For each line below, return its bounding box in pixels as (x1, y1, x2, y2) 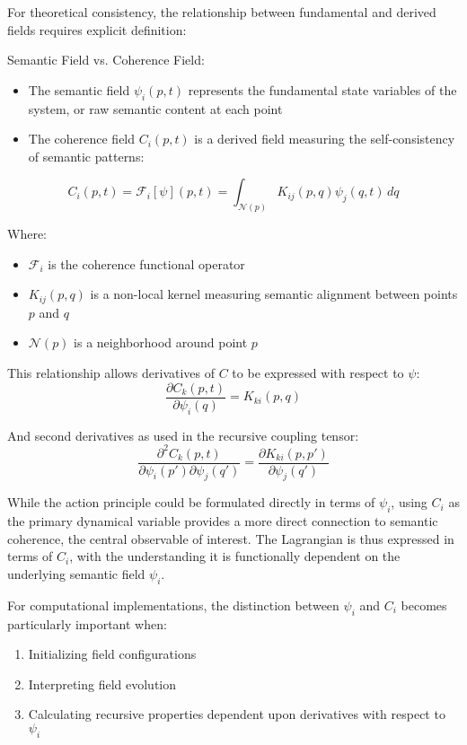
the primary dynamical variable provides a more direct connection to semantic (7, 512, 438, 530)
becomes (401, 595, 447, 614)
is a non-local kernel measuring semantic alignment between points (90, 285, 458, 303)
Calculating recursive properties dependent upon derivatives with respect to (28, 705, 445, 723)
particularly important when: (7, 614, 167, 633)
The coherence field (28, 129, 136, 148)
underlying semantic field (7, 565, 145, 583)
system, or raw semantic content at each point (28, 99, 283, 118)
